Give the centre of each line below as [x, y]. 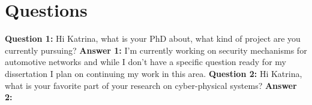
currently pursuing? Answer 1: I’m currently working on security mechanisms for [156, 50]
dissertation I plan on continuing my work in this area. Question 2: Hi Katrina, [154, 73]
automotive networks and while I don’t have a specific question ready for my [145, 62]
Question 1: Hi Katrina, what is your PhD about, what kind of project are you [153, 38]
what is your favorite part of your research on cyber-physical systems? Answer [151, 85]
